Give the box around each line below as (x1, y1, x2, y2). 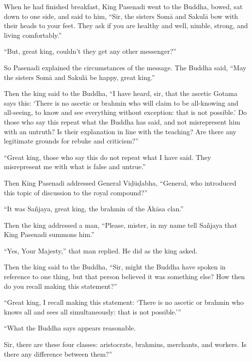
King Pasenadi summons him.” (4, 229, 94, 239)
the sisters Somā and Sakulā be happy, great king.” (4, 72, 155, 82)
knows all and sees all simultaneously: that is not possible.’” (4, 306, 181, 316)
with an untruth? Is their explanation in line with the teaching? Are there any (4, 126, 236, 136)
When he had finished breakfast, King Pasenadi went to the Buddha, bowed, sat (4, 1, 243, 11)
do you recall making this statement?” (4, 281, 117, 291)
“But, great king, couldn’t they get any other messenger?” (4, 46, 176, 56)
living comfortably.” (4, 30, 62, 40)
